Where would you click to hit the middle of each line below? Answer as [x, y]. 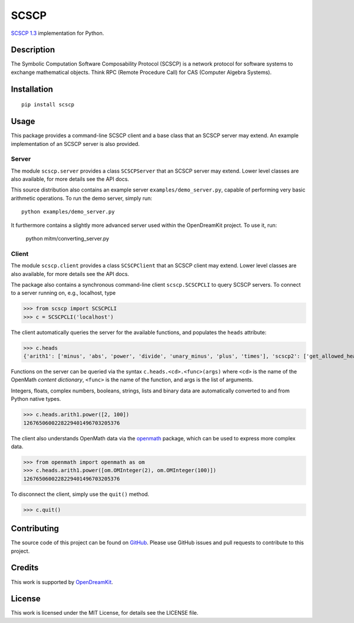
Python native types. [36, 399]
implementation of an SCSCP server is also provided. [75, 144]
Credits [25, 568]
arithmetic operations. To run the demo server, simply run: [82, 198]
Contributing [35, 529]
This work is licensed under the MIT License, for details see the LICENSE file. [105, 613]
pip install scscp [48, 105]
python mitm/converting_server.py [67, 239]
